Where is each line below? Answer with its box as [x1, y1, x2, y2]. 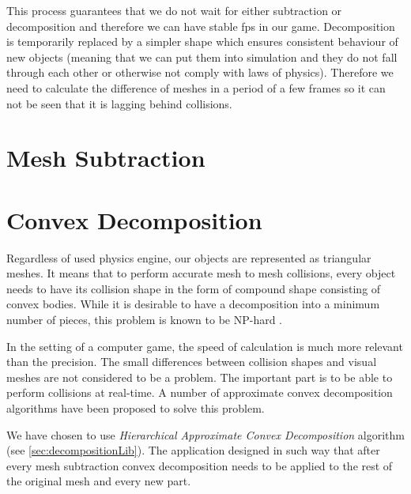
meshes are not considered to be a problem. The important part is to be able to [6, 368, 393, 385]
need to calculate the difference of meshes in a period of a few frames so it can [6, 79, 386, 96]
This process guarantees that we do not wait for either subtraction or [6, 2, 342, 18]
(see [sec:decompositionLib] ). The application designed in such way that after [6, 442, 380, 458]
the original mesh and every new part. [6, 473, 191, 489]
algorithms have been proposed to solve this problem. [6, 400, 265, 416]
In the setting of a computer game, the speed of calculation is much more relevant [6, 338, 403, 354]
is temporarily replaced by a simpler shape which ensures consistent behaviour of [6, 33, 398, 50]
